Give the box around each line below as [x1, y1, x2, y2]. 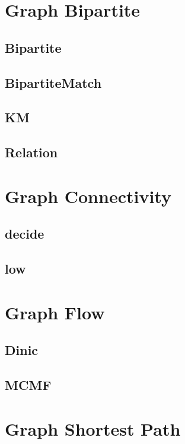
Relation [5, 143, 58, 161]
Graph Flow [5, 300, 105, 324]
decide [5, 224, 44, 243]
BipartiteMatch [5, 73, 102, 91]
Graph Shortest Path [5, 416, 181, 440]
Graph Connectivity [5, 183, 171, 208]
